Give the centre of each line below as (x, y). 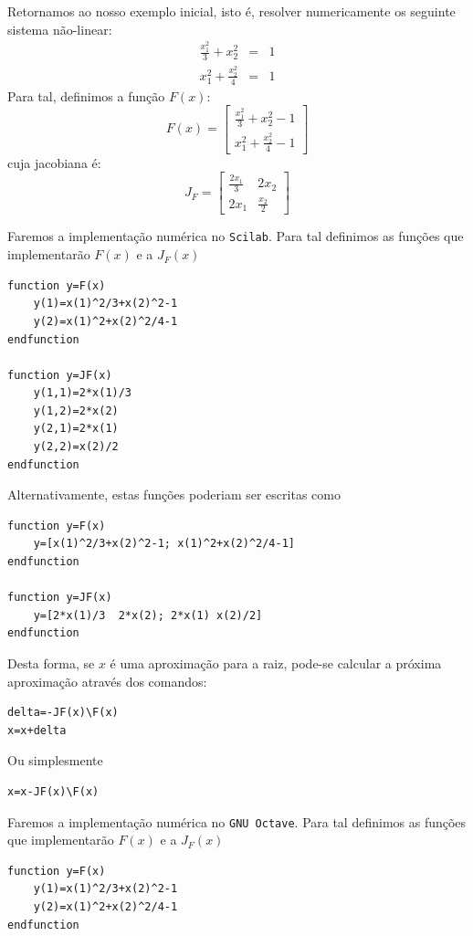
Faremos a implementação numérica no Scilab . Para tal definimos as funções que (236, 236)
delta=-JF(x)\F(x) (63, 713)
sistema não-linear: (60, 29)
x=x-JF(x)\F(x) (53, 791)
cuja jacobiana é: (54, 162)
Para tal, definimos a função (86, 95)
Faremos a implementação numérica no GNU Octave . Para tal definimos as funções (237, 821)
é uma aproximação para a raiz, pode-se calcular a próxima (276, 663)
